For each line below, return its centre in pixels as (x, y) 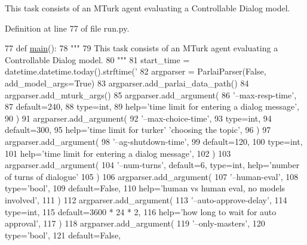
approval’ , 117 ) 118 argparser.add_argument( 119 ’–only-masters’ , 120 (135, 223)
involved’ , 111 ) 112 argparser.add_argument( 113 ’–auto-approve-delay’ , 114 (146, 199)
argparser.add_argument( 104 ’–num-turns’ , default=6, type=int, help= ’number (152, 165)
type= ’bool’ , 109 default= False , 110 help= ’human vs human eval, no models (145, 188)
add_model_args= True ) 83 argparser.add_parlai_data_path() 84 (127, 83)
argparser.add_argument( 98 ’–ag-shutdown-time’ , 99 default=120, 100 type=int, (154, 141)
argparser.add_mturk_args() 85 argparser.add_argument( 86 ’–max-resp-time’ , (151, 94)
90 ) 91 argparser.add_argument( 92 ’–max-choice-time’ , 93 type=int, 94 (138, 118)
